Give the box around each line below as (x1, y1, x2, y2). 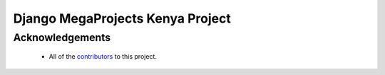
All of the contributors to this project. (48, 52, 157, 61)
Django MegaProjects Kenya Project (13, 11, 232, 26)
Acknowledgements (13, 31, 111, 44)
